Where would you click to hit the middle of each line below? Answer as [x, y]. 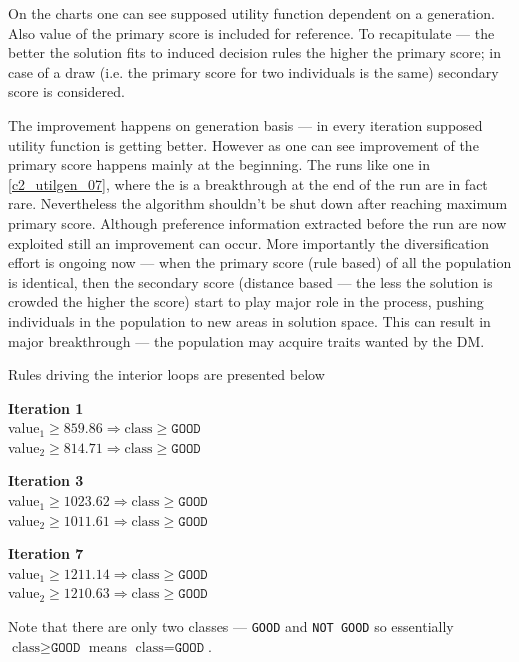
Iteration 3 [46, 480]
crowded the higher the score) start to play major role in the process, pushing [246, 301]
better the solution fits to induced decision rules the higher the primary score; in [254, 52]
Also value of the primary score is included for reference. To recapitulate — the [251, 32]
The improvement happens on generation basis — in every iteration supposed [245, 124]
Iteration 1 [46, 407]
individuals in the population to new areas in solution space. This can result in [249, 320]
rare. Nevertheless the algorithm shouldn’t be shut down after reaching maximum [258, 203]
